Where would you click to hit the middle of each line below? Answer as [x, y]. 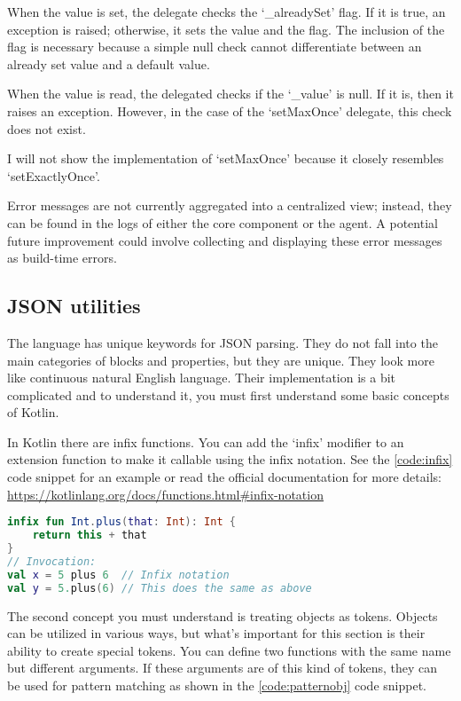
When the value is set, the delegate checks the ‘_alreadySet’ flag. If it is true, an [227, 12]
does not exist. [47, 128]
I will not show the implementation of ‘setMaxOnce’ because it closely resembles [226, 158]
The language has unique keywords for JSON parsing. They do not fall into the [223, 342]
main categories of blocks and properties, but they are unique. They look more [221, 360]
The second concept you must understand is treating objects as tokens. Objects [223, 615]
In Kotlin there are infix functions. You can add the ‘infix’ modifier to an [206, 441]
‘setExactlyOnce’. [54, 175]
